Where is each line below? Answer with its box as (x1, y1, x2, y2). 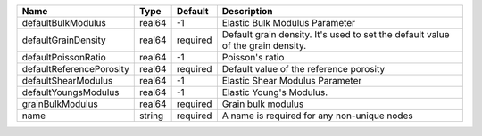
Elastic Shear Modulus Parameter (221, 75, 362, 86)
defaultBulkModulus (21, 17, 106, 28)
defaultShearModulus (21, 75, 113, 86)
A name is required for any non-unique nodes (221, 109, 414, 122)
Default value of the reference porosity (221, 63, 386, 75)
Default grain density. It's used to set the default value (221, 28, 450, 40)
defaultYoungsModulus (21, 86, 120, 98)
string (138, 109, 164, 122)
